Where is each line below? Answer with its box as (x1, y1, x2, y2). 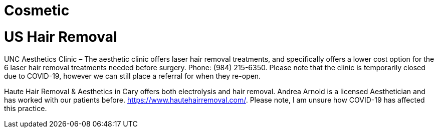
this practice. (4, 104, 47, 113)
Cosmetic (4, 2, 70, 19)
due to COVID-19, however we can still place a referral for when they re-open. (4, 71, 261, 80)
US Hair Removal (4, 28, 117, 45)
